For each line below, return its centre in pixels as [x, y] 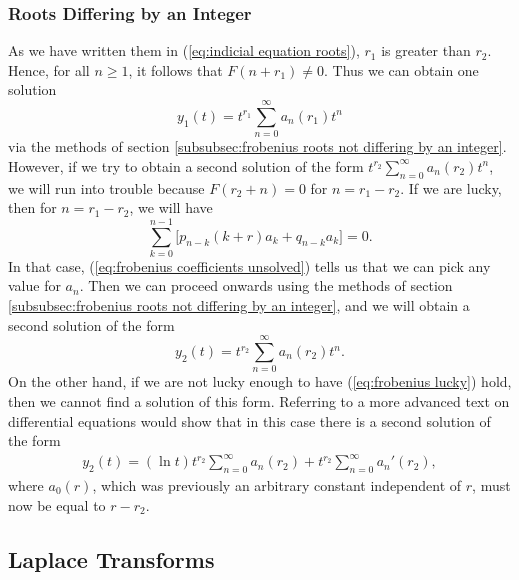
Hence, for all [49, 69]
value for [34, 285]
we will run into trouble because [106, 187]
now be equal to [57, 504]
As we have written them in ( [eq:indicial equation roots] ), [184, 50]
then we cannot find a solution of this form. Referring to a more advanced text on [259, 400]
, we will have [171, 207]
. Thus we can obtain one [401, 69]
